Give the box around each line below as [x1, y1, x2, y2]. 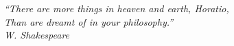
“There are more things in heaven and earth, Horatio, [4, 1, 229, 15]
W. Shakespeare [4, 28, 70, 42]
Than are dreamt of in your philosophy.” [4, 14, 174, 28]
